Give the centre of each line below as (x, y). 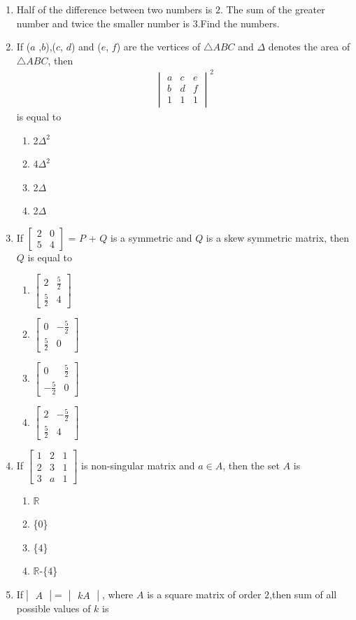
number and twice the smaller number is (103, 23)
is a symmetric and (151, 237)
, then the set (251, 466)
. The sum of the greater (272, 9)
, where (118, 594)
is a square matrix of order (204, 594)
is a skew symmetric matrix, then (277, 237)
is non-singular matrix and (138, 466)
